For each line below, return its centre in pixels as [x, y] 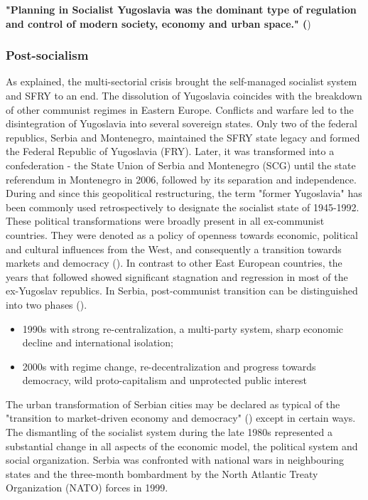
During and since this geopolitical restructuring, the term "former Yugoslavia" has [184, 193]
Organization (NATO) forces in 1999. [87, 488]
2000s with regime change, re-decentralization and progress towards [169, 366]
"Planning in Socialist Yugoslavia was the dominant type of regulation [181, 9]
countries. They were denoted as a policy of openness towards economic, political [182, 234]
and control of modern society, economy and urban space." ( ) [158, 23]
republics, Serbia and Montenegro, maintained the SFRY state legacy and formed [183, 137]
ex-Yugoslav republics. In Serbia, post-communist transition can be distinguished [182, 291]
